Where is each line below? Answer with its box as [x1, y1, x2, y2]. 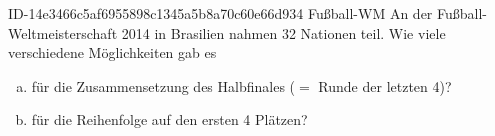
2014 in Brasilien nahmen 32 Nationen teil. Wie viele [121, 22, 446, 43]
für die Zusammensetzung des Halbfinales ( [31, 75, 296, 96]
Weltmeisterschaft [8, 22, 118, 43]
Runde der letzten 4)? [318, 75, 452, 96]
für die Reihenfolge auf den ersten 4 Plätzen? [31, 109, 308, 130]
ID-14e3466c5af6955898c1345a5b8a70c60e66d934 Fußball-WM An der [8, 3, 433, 23]
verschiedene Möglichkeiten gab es [8, 42, 217, 63]
